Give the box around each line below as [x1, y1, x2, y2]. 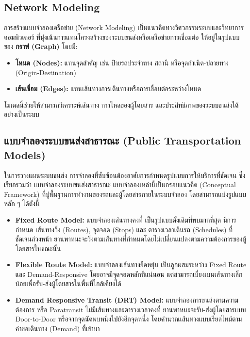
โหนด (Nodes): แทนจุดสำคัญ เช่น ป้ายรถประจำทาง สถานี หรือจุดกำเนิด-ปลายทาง [15, 57, 229, 67]
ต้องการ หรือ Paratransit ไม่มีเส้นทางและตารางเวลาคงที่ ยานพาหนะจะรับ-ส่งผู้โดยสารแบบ [15, 304, 246, 314]
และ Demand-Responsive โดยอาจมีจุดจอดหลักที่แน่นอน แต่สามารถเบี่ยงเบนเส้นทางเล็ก [15, 269, 243, 279]
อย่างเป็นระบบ [4, 109, 39, 119]
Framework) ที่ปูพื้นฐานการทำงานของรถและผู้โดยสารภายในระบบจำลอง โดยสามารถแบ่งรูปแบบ [4, 189, 246, 199]
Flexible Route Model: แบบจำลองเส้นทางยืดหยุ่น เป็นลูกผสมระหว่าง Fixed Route [15, 259, 247, 270]
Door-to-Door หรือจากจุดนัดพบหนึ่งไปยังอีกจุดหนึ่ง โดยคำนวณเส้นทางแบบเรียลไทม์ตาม [15, 314, 242, 324]
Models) [4, 147, 46, 162]
